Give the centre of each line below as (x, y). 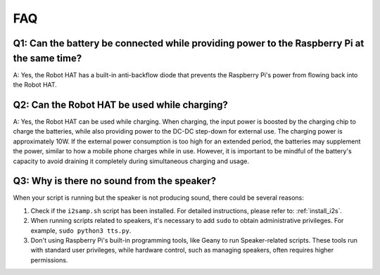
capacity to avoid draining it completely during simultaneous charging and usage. (131, 161)
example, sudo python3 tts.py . (81, 230)
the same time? (47, 58)
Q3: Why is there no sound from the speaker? (115, 181)
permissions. (49, 260)
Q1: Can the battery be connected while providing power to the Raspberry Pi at (189, 43)
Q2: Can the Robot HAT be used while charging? (121, 104)
